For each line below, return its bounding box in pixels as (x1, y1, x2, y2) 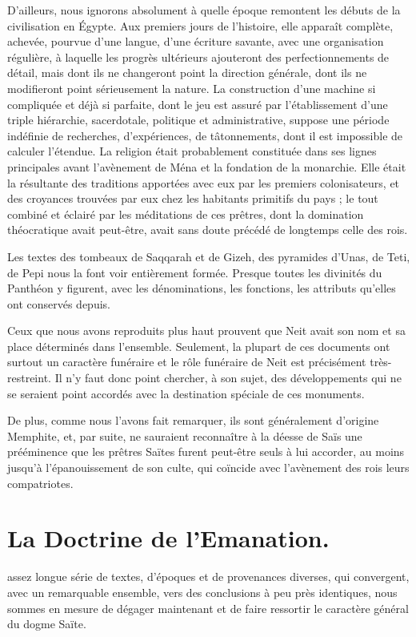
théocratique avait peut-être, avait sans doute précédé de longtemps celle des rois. (7, 221, 408, 238)
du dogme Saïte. (7, 615, 86, 632)
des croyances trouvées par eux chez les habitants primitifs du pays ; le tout (7, 190, 378, 207)
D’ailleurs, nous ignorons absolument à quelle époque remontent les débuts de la (7, 2, 401, 18)
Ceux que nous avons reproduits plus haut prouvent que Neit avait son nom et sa (7, 322, 406, 339)
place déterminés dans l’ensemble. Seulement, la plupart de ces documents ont (7, 337, 390, 354)
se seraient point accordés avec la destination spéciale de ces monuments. (7, 385, 365, 401)
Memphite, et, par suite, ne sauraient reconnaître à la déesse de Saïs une (7, 427, 362, 444)
